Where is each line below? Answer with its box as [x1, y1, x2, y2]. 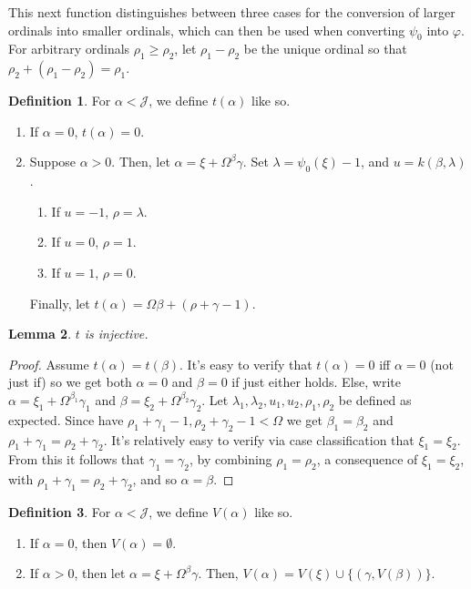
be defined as [338, 390, 412, 409]
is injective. [84, 324, 148, 343]
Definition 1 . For [8, 91, 111, 110]
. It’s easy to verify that [179, 354, 312, 373]
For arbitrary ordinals [8, 39, 130, 58]
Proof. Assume [8, 354, 89, 373]
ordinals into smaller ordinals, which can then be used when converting [8, 20, 405, 39]
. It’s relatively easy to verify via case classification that [103, 430, 415, 449]
